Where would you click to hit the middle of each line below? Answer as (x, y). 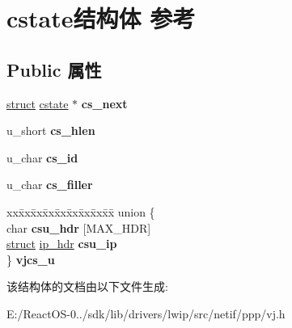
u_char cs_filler (50, 185)
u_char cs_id (42, 157)
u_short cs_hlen (51, 130)
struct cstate (38, 103)
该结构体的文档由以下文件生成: (87, 286)
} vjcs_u (31, 259)
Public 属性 (54, 69)
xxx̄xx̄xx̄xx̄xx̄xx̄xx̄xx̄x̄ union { (81, 211)
